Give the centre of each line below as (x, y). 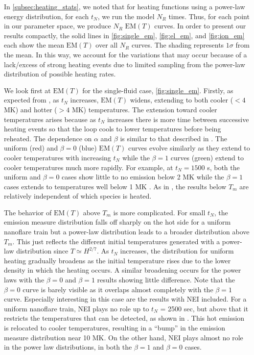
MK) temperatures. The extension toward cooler (144, 109)
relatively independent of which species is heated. (78, 196)
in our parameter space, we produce (58, 26)
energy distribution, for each (46, 16)
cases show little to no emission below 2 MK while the (143, 177)
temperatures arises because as (50, 119)
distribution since (42, 251)
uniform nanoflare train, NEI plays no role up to (77, 308)
